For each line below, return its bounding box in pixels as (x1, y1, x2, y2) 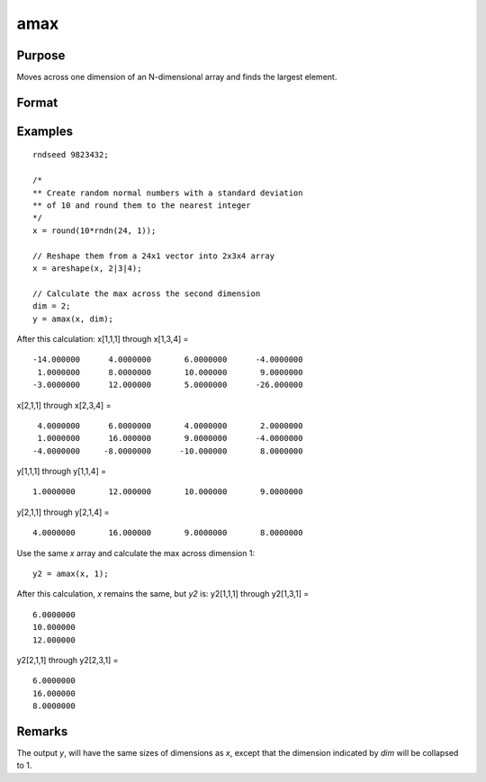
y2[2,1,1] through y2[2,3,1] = (16, 654, 119, 665)
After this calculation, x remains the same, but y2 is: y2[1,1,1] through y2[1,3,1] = (16, 589, 310, 599)
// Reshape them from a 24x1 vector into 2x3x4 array (32, 250, 274, 261)
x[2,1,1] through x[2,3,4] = (16, 400, 112, 410)
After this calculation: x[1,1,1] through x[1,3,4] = (16, 333, 189, 344)
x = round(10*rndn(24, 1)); (32, 225, 157, 236)
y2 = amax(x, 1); (32, 569, 109, 580)
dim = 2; (32, 301, 71, 311)
